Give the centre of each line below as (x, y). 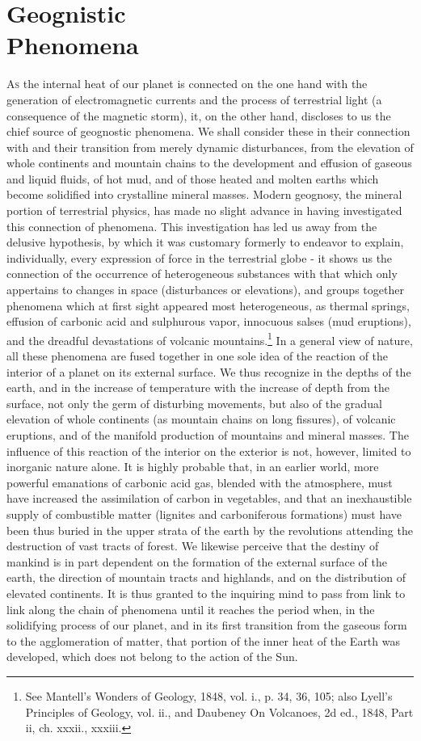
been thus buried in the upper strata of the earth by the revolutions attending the (210, 530)
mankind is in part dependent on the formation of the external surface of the (197, 561)
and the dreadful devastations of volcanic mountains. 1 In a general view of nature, (210, 339)
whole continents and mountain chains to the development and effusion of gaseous (209, 163)
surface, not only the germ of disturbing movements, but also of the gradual (194, 403)
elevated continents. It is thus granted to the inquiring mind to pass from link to (206, 593)
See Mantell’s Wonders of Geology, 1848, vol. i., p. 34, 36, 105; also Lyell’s (209, 695)
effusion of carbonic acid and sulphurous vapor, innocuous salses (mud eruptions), (209, 321)
